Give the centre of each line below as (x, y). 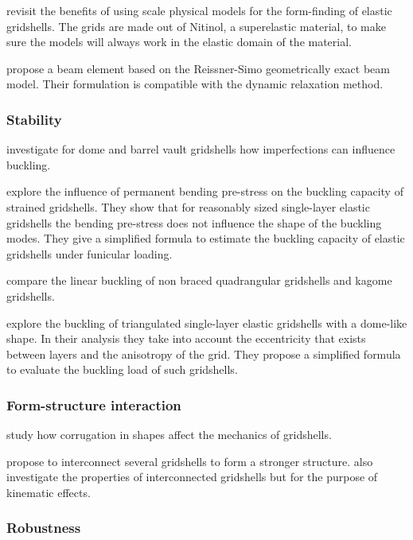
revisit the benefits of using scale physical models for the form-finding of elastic (199, 10)
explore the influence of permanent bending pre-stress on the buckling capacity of (205, 191)
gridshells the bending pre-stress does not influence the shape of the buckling (194, 222)
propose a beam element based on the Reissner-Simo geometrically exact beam (198, 68)
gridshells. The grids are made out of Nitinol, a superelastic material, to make (196, 26)
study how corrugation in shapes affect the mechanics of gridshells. (169, 435)
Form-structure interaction (94, 404)
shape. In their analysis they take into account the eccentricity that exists (186, 338)
